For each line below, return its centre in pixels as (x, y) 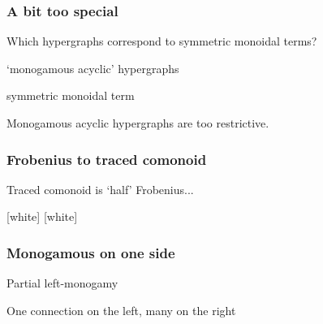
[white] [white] (42, 216)
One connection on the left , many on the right (121, 310)
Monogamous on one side (91, 252)
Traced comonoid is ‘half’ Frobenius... (100, 189)
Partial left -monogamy (62, 283)
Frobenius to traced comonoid (107, 159)
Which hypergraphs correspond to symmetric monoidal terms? (162, 41)
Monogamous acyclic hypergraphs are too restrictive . (138, 123)
